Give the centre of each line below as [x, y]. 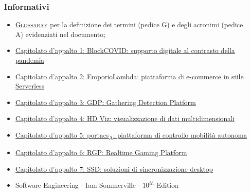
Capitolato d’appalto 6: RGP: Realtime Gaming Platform [101, 152]
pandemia [30, 60]
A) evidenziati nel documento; [60, 34]
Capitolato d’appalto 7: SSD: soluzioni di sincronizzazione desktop [114, 168]
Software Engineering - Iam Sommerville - [78, 185]
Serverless [30, 86]
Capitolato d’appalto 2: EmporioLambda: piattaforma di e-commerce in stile [129, 76]
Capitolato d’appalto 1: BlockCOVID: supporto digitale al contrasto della [125, 50]
